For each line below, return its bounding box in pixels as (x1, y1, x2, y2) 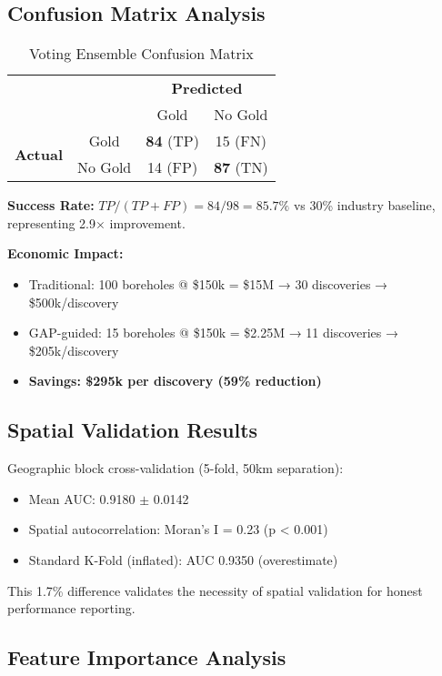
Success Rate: (7, 196, 95, 215)
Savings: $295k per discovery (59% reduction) (28, 371, 322, 390)
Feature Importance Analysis (7, 643, 286, 671)
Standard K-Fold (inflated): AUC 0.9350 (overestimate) (28, 550, 338, 569)
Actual (15, 143, 63, 165)
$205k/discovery (28, 340, 119, 359)
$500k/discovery (28, 292, 119, 311)
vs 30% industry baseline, (293, 196, 436, 215)
